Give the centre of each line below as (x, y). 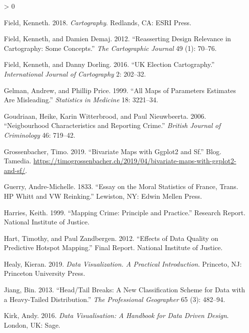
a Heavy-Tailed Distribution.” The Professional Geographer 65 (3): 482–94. (115, 299)
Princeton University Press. (45, 273)
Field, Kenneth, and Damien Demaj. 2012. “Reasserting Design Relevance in (117, 39)
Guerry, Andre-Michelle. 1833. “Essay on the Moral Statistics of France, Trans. (121, 186)
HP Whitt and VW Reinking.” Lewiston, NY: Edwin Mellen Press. (103, 196)
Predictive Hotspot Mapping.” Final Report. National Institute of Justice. (113, 247)
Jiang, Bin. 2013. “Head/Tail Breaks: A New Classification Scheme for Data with (124, 290)
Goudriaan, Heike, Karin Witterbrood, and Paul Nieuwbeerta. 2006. (105, 116)
